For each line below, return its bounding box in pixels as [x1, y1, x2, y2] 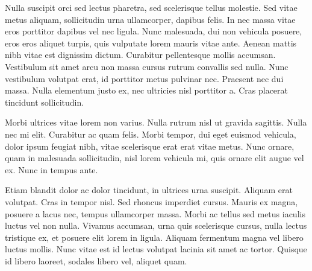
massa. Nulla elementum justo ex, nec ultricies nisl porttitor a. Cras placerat [5, 84, 289, 97]
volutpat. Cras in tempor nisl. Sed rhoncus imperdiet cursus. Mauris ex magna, [5, 195, 298, 208]
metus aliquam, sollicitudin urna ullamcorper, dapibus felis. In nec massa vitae [5, 13, 296, 25]
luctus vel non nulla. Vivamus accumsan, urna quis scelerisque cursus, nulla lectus [5, 219, 307, 232]
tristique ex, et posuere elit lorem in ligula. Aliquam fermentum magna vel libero [5, 231, 304, 243]
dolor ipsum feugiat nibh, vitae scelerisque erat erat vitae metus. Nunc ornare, [5, 139, 295, 152]
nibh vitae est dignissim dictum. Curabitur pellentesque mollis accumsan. [5, 48, 276, 61]
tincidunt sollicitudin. [5, 95, 84, 108]
